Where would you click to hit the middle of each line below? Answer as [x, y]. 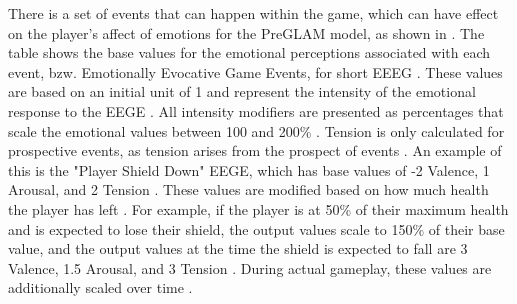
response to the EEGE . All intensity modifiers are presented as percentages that [256, 110]
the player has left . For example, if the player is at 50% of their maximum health [258, 208]
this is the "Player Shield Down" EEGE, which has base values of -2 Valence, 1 [249, 169]
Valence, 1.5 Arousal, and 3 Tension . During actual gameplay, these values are [250, 267]
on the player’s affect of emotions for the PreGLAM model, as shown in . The [246, 32]
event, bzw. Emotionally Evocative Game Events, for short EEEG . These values [255, 71]
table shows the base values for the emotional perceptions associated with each [249, 52]
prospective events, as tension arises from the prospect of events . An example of [255, 150]
